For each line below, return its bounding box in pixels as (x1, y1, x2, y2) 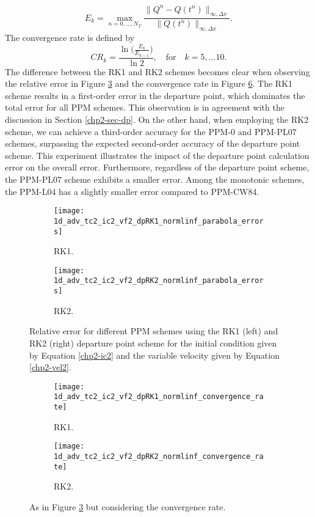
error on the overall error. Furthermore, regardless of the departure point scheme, (5, 161, 310, 174)
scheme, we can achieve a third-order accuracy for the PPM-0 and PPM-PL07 (5, 125, 297, 137)
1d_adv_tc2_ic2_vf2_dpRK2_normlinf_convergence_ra (54, 452, 264, 461)
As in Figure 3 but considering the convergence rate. (29, 500, 226, 513)
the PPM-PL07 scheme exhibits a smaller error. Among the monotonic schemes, (5, 173, 305, 186)
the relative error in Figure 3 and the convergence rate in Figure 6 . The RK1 (5, 77, 293, 90)
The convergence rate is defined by (5, 31, 135, 44)
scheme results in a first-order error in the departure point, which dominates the (5, 89, 305, 101)
